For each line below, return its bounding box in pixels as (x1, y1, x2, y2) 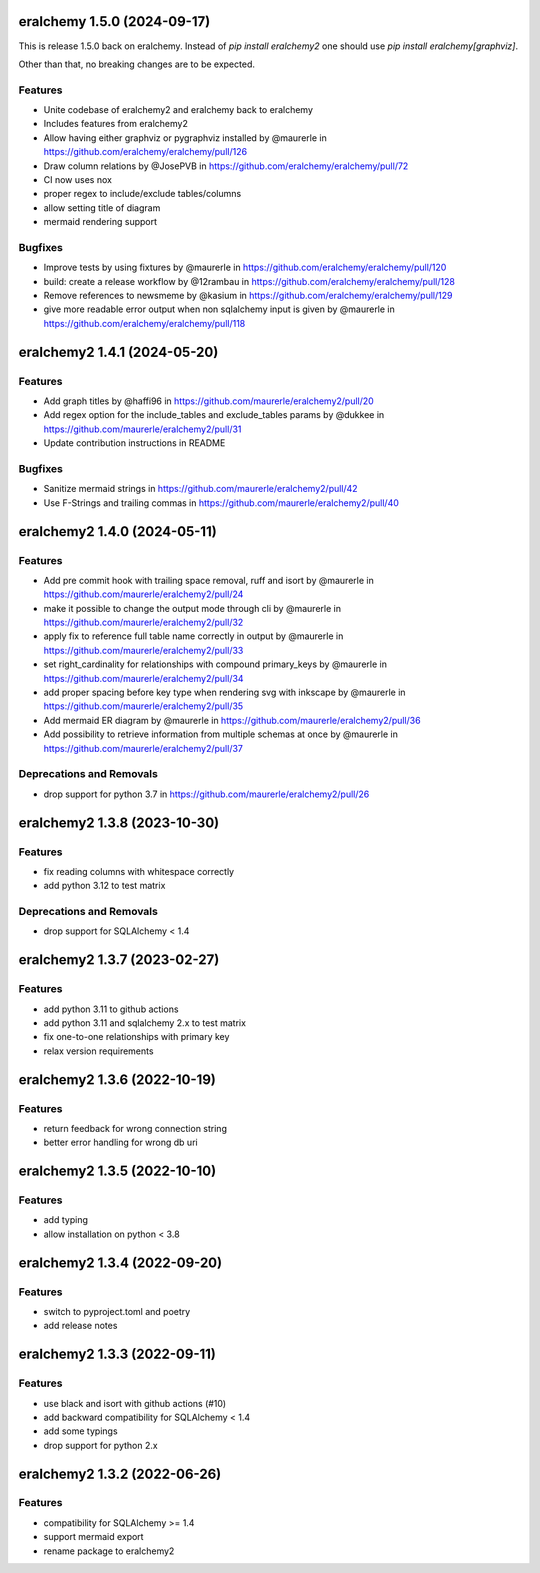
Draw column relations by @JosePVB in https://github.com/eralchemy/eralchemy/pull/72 (43, 160, 409, 172)
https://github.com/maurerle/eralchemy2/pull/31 (43, 423, 242, 435)
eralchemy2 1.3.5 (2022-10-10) (18, 1163, 217, 1180)
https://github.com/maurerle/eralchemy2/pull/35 (43, 700, 244, 712)
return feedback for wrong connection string (43, 1122, 227, 1134)
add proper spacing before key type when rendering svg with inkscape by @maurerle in (43, 686, 406, 699)
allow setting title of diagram (43, 201, 161, 214)
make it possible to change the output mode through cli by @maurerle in (43, 602, 342, 614)
